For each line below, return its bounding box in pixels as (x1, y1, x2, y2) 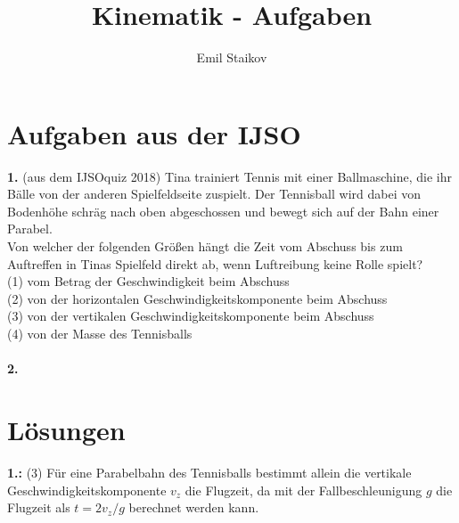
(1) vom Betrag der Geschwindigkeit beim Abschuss (7, 272, 290, 290)
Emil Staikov (196, 48, 267, 67)
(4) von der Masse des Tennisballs (7, 324, 193, 342)
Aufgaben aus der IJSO (7, 115, 301, 151)
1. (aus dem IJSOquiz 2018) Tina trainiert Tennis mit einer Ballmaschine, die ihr (7, 167, 453, 185)
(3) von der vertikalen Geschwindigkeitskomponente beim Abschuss (7, 306, 374, 325)
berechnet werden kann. (128, 498, 259, 517)
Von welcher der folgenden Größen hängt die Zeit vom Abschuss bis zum (7, 237, 403, 256)
